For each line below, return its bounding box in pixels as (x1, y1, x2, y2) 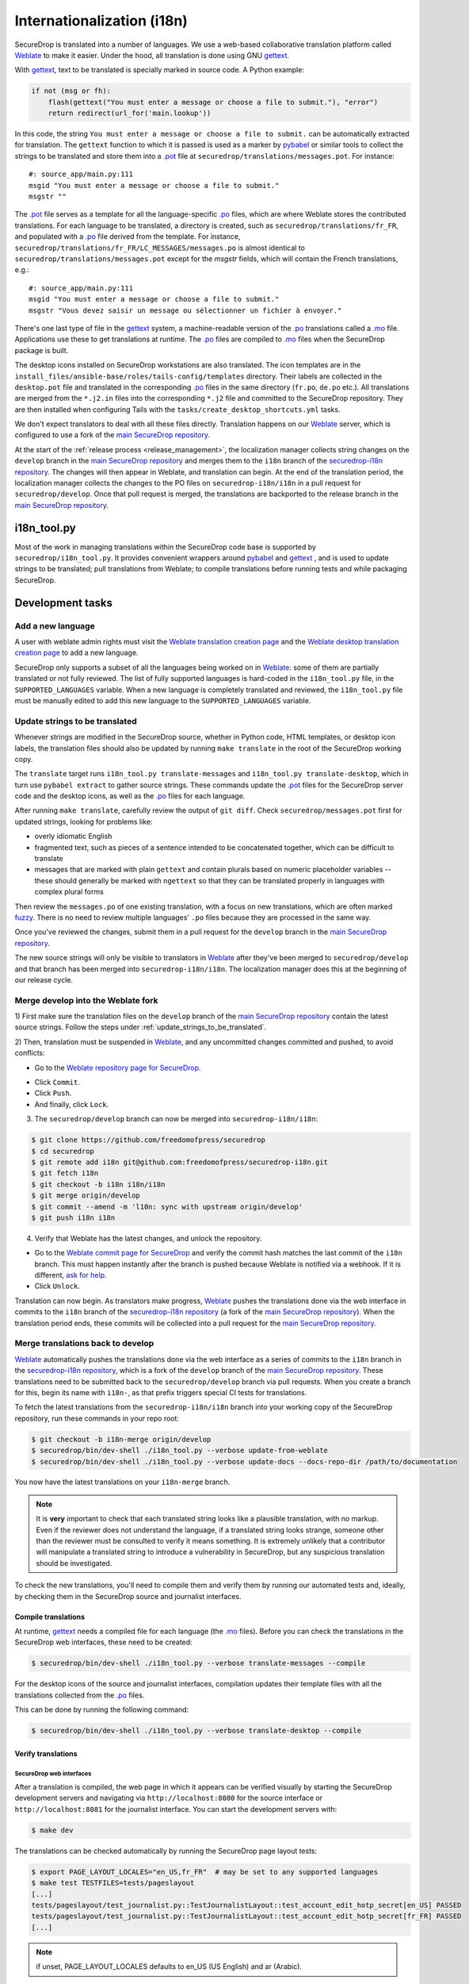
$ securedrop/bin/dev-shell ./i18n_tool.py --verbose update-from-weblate (31, 1446, 329, 1455)
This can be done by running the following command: (14, 1705, 189, 1714)
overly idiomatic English (34, 832, 112, 841)
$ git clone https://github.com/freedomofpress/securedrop (31, 1136, 265, 1144)
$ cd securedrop (31, 1147, 95, 1155)
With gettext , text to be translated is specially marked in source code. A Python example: (14, 65, 305, 75)
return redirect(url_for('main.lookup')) (48, 109, 212, 118)
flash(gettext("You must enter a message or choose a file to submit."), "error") (48, 98, 379, 106)
